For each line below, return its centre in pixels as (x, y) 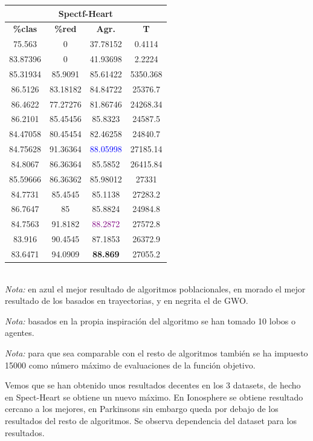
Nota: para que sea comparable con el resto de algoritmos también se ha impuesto (156, 353)
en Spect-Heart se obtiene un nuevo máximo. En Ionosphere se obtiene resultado (154, 397)
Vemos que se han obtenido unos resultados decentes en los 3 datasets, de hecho (153, 385)
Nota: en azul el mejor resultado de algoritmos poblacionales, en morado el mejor (155, 288)
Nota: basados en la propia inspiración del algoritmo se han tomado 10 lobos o (150, 320)
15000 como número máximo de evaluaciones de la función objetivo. (130, 365)
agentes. (20, 333)
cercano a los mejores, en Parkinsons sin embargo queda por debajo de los (142, 409)
